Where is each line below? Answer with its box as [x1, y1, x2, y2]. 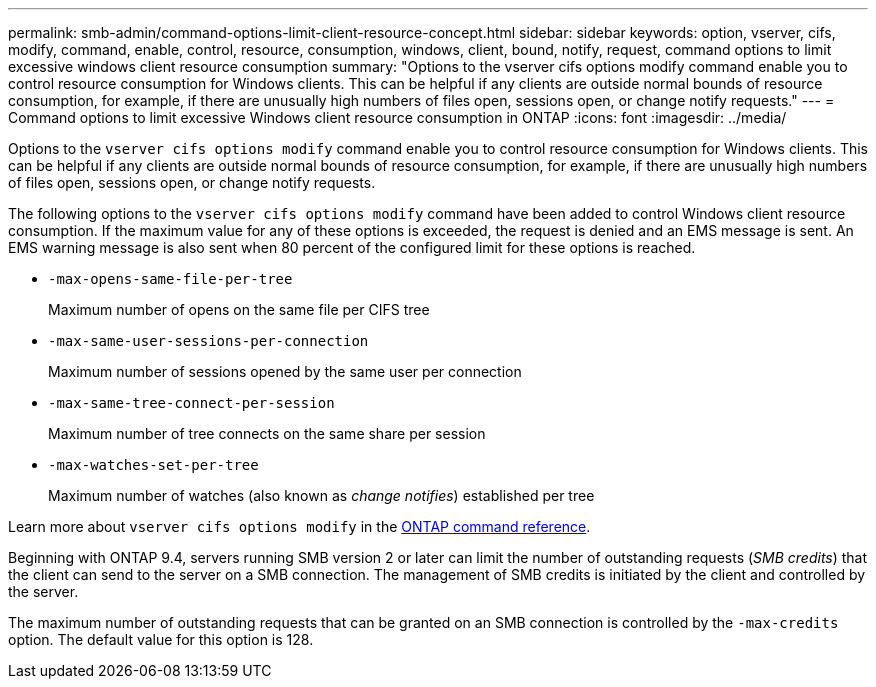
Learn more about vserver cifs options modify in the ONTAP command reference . [8, 518, 591, 535]
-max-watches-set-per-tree [48, 457, 259, 473]
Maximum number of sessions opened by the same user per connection [48, 363, 522, 380]
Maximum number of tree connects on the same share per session [48, 425, 486, 442]
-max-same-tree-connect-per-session [48, 395, 335, 411]
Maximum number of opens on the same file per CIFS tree [48, 301, 430, 318]
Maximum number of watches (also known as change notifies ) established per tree [48, 487, 595, 504]
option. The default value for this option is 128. [8, 631, 314, 648]
